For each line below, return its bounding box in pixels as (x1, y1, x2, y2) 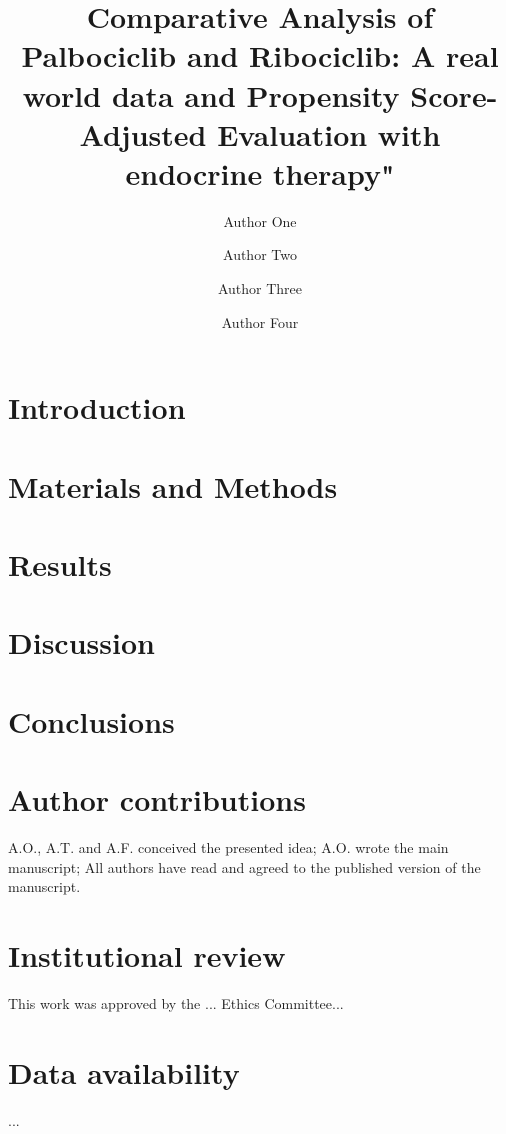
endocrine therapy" (125, 152, 395, 193)
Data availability (8, 1051, 240, 1092)
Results (8, 544, 112, 584)
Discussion (8, 622, 155, 663)
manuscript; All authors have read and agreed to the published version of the (8, 856, 481, 877)
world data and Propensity (22, 74, 400, 115)
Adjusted (79, 113, 207, 154)
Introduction (8, 387, 186, 428)
